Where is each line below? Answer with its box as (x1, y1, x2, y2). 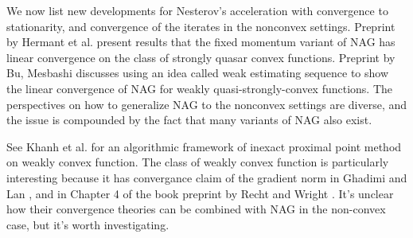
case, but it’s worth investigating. (6, 216, 169, 232)
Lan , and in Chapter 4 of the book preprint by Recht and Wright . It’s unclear (6, 185, 394, 201)
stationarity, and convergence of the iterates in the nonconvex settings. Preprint (6, 18, 395, 34)
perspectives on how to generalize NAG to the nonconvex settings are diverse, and (6, 96, 407, 112)
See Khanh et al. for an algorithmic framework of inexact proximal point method (6, 138, 402, 154)
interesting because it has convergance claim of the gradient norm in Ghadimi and (6, 169, 407, 185)
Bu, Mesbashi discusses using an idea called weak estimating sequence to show (6, 64, 389, 81)
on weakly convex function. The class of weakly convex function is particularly (6, 154, 389, 170)
